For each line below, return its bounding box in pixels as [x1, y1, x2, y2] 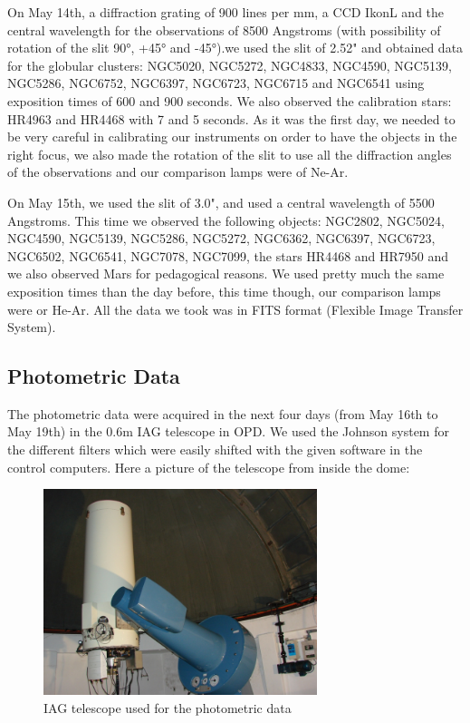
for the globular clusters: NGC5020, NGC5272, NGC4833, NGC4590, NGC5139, [7, 55, 452, 74]
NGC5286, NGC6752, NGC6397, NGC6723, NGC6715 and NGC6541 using [7, 73, 425, 93]
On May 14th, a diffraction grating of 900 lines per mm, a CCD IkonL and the [7, 3, 445, 21]
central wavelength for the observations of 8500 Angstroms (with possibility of [7, 20, 441, 39]
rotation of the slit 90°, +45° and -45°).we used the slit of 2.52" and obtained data [7, 38, 464, 57]
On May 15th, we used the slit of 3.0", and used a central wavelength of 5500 [7, 192, 435, 211]
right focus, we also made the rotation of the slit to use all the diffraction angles [7, 144, 452, 163]
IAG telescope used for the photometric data [43, 698, 292, 717]
